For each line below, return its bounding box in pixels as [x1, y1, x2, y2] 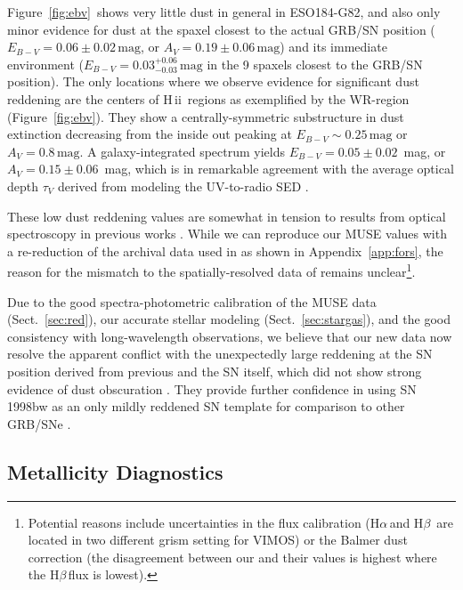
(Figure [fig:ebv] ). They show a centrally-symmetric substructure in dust [7, 107, 404, 125]
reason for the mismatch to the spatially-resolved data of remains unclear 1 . [7, 260, 416, 280]
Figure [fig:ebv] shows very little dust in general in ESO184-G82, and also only [7, 3, 441, 20]
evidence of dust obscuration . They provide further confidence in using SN [7, 379, 417, 398]
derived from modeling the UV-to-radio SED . [57, 176, 309, 195]
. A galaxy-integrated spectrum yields [79, 141, 286, 160]
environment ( [7, 54, 84, 73]
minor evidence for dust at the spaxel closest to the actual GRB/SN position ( [7, 20, 435, 38]
